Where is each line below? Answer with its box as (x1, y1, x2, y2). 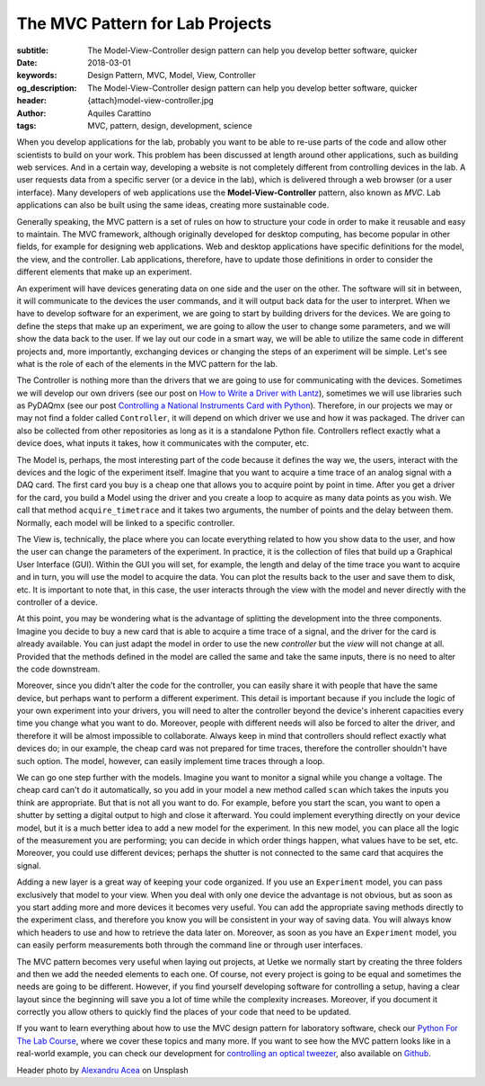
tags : (16, 120, 37, 130)
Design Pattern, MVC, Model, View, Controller (87, 70, 256, 81)
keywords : (16, 70, 57, 81)
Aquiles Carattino (87, 108, 152, 119)
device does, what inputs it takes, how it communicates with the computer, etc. (16, 438, 310, 449)
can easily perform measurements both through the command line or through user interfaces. (16, 939, 364, 950)
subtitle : (16, 45, 49, 56)
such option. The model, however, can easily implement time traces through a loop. (16, 755, 325, 766)
